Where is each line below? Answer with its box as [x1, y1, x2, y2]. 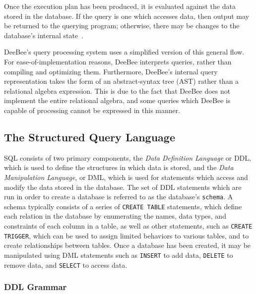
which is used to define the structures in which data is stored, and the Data [4, 162, 234, 173]
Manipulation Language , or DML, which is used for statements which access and [4, 172, 248, 182]
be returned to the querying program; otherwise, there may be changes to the [4, 20, 240, 31]
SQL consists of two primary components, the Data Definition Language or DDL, [4, 152, 251, 163]
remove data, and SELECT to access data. [4, 259, 128, 270]
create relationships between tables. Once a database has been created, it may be [4, 240, 251, 250]
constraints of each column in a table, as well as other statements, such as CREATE [4, 221, 253, 231]
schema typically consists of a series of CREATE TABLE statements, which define [4, 201, 242, 211]
